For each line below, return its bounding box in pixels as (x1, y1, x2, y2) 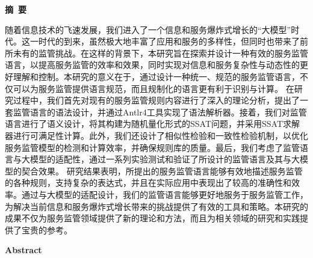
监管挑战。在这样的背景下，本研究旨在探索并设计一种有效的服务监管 (38, 46, 308, 59)
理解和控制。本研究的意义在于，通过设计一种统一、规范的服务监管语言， (13, 70, 300, 82)
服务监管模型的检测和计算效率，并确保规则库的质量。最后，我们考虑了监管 (5, 141, 300, 153)
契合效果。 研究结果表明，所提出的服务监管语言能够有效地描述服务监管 (21, 164, 303, 177)
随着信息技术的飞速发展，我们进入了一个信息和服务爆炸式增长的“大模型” (5, 23, 291, 35)
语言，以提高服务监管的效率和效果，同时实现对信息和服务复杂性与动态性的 (5, 58, 300, 71)
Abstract (5, 244, 42, 256)
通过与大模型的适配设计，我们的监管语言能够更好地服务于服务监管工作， (21, 188, 308, 200)
